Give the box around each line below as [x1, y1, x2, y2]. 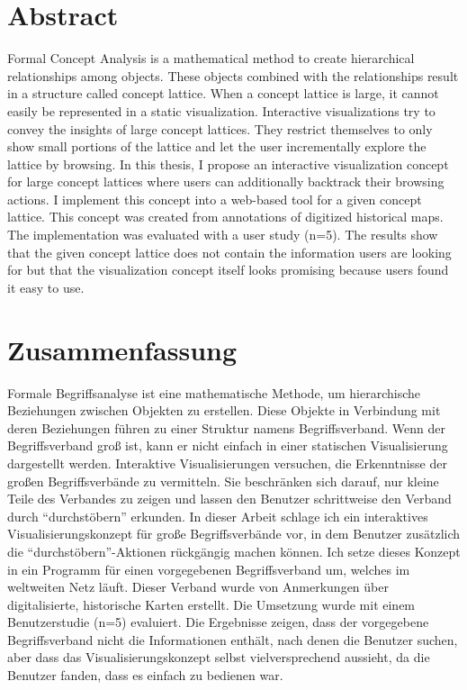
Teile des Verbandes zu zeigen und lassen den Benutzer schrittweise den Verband [7, 489, 452, 508]
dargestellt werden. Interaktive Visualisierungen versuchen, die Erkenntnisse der [7, 453, 447, 472]
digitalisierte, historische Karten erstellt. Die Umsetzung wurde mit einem [7, 595, 416, 613]
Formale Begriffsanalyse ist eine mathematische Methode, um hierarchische [7, 383, 420, 402]
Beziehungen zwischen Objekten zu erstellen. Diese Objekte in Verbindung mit [7, 401, 441, 420]
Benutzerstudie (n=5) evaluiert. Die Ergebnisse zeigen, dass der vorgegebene [7, 613, 429, 631]
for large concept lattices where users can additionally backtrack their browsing [7, 172, 445, 191]
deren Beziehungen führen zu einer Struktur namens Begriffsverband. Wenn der [7, 418, 446, 437]
